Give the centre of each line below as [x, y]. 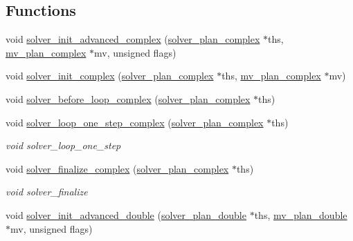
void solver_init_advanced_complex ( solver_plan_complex [133, 39]
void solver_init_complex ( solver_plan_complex [110, 76]
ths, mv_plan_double [301, 214]
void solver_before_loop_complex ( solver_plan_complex [128, 98]
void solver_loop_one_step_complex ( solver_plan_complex [135, 122]
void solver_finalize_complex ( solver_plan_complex [117, 168]
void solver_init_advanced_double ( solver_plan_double [126, 214]
